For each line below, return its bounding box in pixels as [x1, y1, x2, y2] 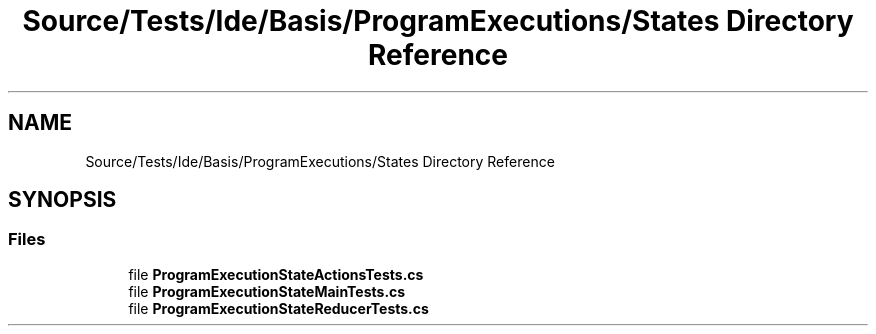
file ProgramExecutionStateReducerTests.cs [128, 299, 429, 317]
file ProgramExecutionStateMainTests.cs [128, 282, 406, 300]
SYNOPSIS [8, 187, 117, 213]
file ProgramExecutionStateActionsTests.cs [128, 265, 424, 283]
